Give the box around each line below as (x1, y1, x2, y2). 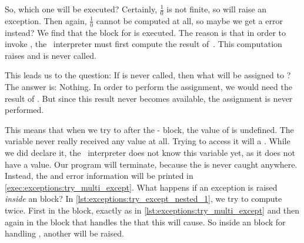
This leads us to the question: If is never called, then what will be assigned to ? (5, 69, 291, 81)
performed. (5, 104, 44, 116)
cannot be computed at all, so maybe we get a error (96, 14, 283, 26)
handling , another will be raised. (5, 227, 124, 239)
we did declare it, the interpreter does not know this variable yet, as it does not (5, 147, 295, 158)
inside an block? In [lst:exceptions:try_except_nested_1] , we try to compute (5, 192, 282, 205)
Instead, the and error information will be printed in (5, 169, 193, 182)
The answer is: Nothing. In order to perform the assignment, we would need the (5, 81, 292, 93)
